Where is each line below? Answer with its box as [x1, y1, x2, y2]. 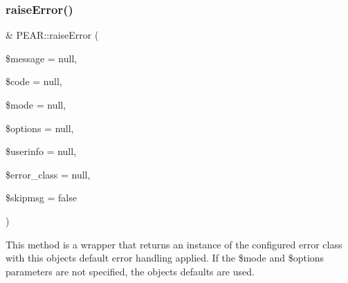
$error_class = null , [6, 167, 91, 181]
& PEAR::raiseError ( [6, 28, 99, 42]
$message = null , [6, 51, 77, 65]
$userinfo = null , [6, 144, 77, 158]
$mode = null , [6, 98, 66, 111]
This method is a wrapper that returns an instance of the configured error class [6, 237, 342, 251]
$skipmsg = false [6, 190, 77, 205]
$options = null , [6, 120, 74, 135]
